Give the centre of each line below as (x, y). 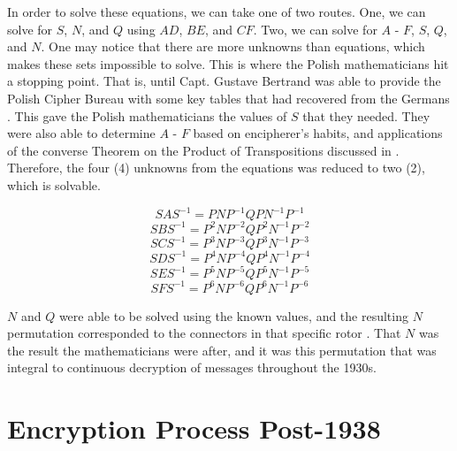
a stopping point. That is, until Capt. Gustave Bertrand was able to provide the (224, 81)
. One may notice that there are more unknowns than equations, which (233, 46)
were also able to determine (81, 133)
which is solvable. (54, 184)
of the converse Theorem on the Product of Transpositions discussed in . (203, 150)
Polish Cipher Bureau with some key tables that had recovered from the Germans (228, 98)
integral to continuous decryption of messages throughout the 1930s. (192, 367)
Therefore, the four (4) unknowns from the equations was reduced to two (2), (216, 168)
